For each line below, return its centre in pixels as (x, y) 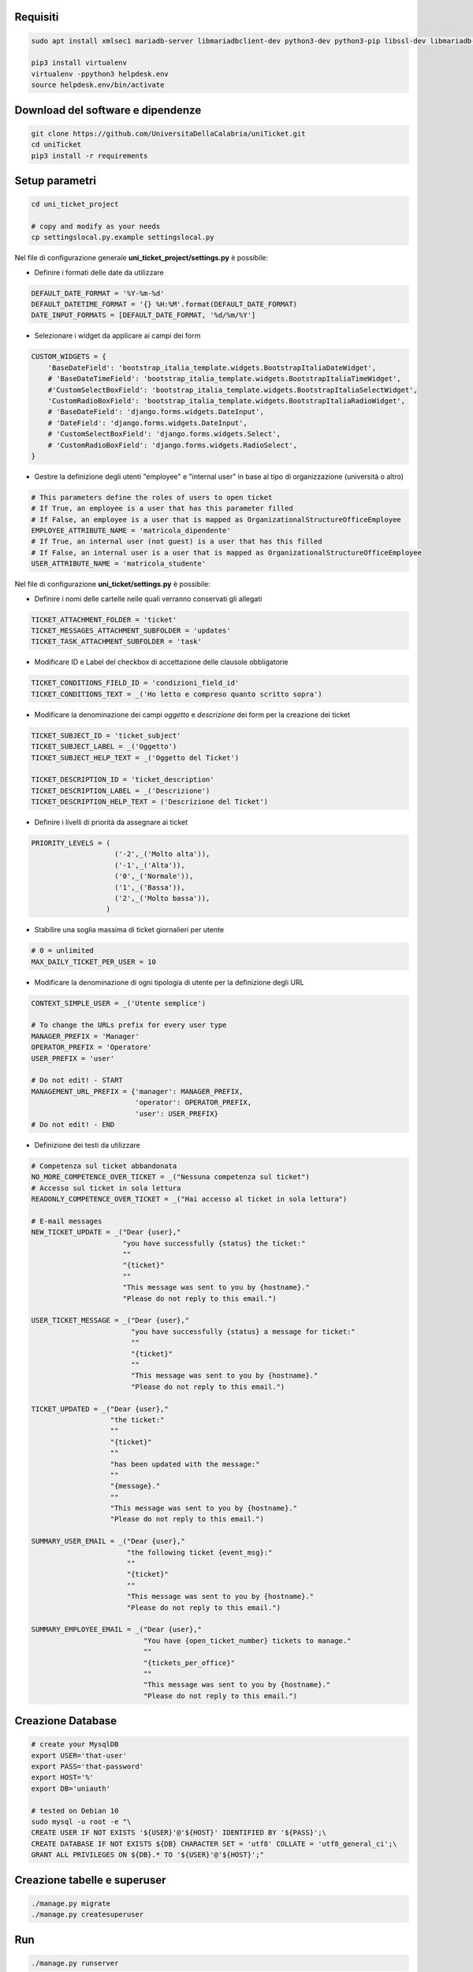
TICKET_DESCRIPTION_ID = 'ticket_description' (123, 780)
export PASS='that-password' (88, 1767)
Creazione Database (66, 1721)
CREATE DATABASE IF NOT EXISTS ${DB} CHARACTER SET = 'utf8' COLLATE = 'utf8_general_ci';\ (214, 1843)
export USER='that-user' (79, 1755)
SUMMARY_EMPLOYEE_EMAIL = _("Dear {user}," (117, 1630)
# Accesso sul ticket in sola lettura (106, 1188)
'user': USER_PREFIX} (177, 1113)
